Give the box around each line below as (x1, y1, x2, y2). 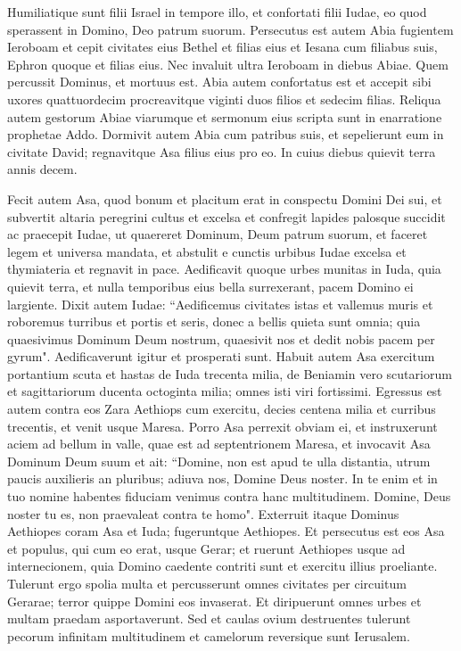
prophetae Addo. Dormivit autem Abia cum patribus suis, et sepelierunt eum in (7, 125, 444, 144)
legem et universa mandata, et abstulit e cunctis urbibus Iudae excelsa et (7, 242, 407, 260)
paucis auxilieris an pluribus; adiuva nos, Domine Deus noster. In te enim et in (7, 469, 438, 488)
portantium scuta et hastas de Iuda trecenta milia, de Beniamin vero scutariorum (7, 364, 452, 383)
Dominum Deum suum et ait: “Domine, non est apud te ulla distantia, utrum (7, 451, 431, 470)
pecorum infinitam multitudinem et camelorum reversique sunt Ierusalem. (7, 626, 410, 645)
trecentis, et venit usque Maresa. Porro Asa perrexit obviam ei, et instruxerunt (7, 416, 438, 435)
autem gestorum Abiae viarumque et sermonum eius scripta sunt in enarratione (7, 107, 442, 126)
